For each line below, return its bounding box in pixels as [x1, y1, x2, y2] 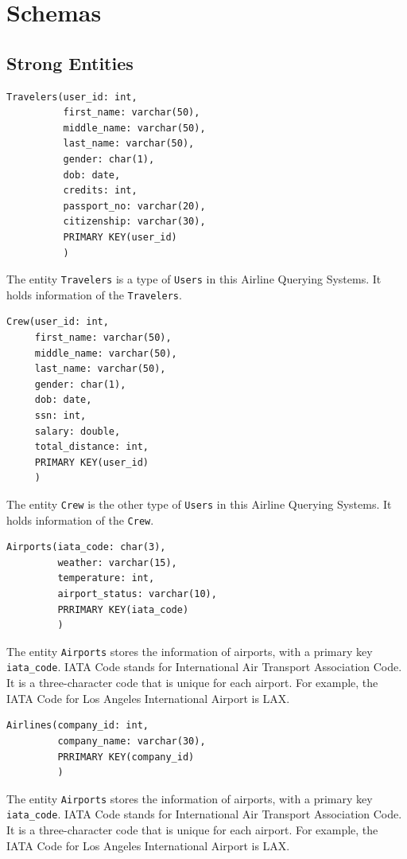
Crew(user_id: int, [6, 316, 109, 328]
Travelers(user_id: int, [6, 91, 138, 103]
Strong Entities [6, 50, 134, 75]
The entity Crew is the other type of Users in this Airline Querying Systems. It [6, 495, 392, 512]
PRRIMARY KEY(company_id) [57, 751, 195, 763]
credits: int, [63, 185, 138, 197]
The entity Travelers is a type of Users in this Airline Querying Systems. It [6, 271, 382, 287]
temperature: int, [57, 572, 155, 584]
